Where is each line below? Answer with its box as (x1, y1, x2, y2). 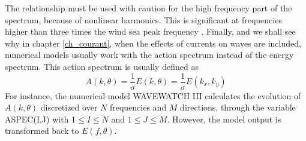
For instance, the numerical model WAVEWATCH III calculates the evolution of (5, 89, 301, 102)
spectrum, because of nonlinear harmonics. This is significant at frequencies (5, 13, 282, 26)
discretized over (40, 101, 98, 114)
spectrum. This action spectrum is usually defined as (5, 60, 199, 72)
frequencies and (109, 101, 167, 114)
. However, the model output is (167, 112, 281, 125)
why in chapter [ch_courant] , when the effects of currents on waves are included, (5, 36, 301, 49)
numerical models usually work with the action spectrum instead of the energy (5, 48, 294, 61)
